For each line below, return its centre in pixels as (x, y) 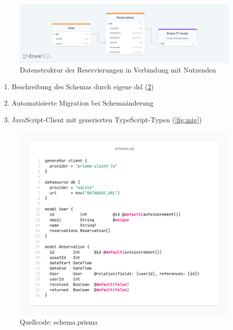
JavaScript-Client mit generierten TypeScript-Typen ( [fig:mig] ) (107, 120)
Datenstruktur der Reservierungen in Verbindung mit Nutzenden (118, 70)
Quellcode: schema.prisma (59, 321)
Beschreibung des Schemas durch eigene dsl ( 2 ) (83, 86)
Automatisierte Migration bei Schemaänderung (82, 103)
